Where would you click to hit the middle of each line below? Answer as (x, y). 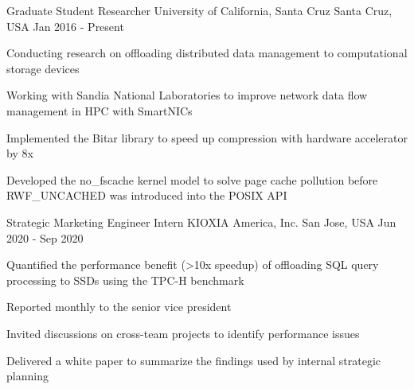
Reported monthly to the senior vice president (119, 307)
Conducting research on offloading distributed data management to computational (207, 53)
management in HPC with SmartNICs (100, 110)
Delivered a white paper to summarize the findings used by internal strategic (194, 360)
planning (27, 376)
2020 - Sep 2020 (45, 237)
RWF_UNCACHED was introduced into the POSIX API (147, 195)
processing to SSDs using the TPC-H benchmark (125, 280)
